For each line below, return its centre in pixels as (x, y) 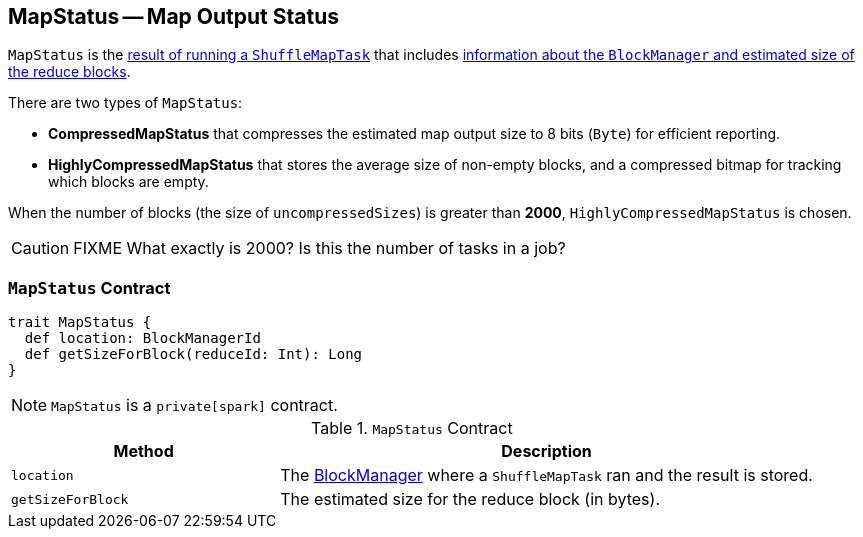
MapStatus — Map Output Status (174, 16)
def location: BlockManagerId (142, 338)
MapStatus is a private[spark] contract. (194, 405)
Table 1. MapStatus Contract (412, 428)
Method (143, 451)
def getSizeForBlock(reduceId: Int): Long (193, 354)
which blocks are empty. (128, 182)
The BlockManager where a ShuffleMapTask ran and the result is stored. (546, 475)
